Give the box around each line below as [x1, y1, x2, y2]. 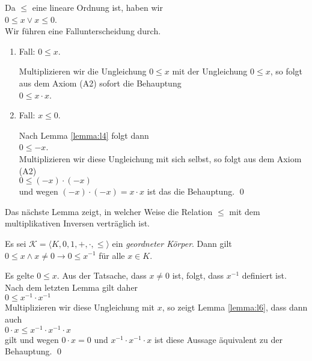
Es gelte [5, 269, 34, 282]
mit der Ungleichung [172, 65, 248, 77]
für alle [99, 249, 125, 261]
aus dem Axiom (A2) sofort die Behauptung [19, 76, 182, 89]
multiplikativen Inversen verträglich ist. [5, 217, 150, 229]
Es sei [5, 237, 26, 249]
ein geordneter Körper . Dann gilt [112, 237, 232, 249]
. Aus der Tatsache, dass [57, 269, 147, 282]
